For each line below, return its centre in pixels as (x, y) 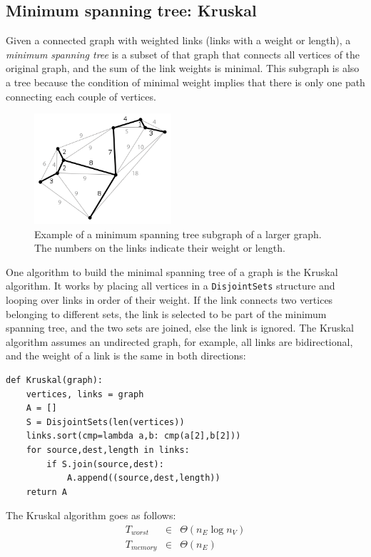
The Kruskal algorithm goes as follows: (91, 515)
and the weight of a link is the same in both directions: (126, 356)
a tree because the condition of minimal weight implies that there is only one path (185, 82)
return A (46, 492)
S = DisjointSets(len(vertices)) (105, 422)
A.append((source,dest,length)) (143, 478)
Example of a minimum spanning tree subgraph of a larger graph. (178, 234)
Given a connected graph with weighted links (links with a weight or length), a (178, 40)
